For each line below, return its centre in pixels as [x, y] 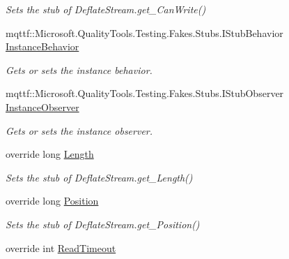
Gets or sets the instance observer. [79, 130]
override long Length [50, 154]
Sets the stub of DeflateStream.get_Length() [99, 177]
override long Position [52, 201]
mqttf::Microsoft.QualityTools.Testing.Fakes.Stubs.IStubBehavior [144, 32]
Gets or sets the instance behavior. [79, 69]
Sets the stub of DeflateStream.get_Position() [103, 224]
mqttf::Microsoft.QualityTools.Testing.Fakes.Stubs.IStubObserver [145, 93]
